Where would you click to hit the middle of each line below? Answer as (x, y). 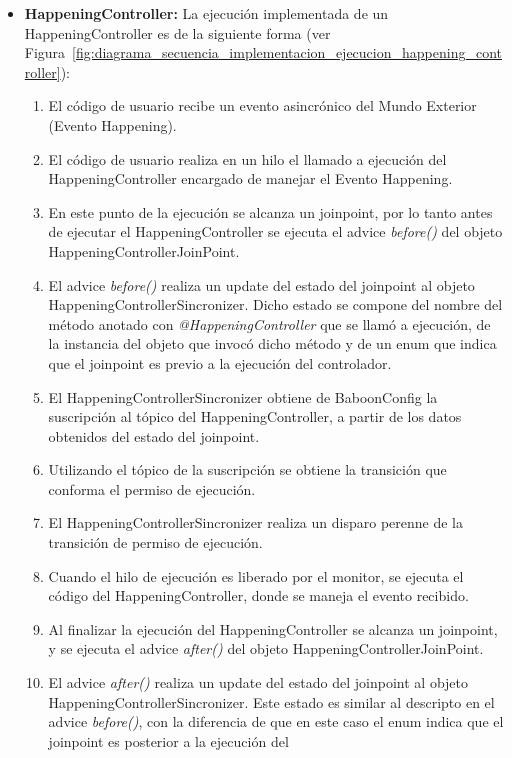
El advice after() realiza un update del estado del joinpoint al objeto (258, 682)
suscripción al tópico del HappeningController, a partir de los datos (255, 416)
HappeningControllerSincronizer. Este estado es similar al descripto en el (271, 701)
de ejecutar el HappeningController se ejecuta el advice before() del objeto (275, 231)
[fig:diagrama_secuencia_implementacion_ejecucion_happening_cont (287, 52)
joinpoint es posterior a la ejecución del (168, 740)
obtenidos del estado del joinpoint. (154, 435)
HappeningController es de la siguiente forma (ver (177, 32)
